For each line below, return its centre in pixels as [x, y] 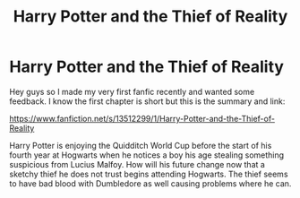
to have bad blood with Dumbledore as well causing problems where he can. [150, 183]
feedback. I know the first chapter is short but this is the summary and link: [147, 101]
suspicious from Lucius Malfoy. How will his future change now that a [137, 164]
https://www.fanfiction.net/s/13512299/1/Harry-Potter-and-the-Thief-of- [142, 118]
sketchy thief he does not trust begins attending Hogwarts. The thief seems [149, 174]
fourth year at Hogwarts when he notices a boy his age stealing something [147, 155]
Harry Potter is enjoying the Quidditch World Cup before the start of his [141, 145]
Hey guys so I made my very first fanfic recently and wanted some [132, 91]
